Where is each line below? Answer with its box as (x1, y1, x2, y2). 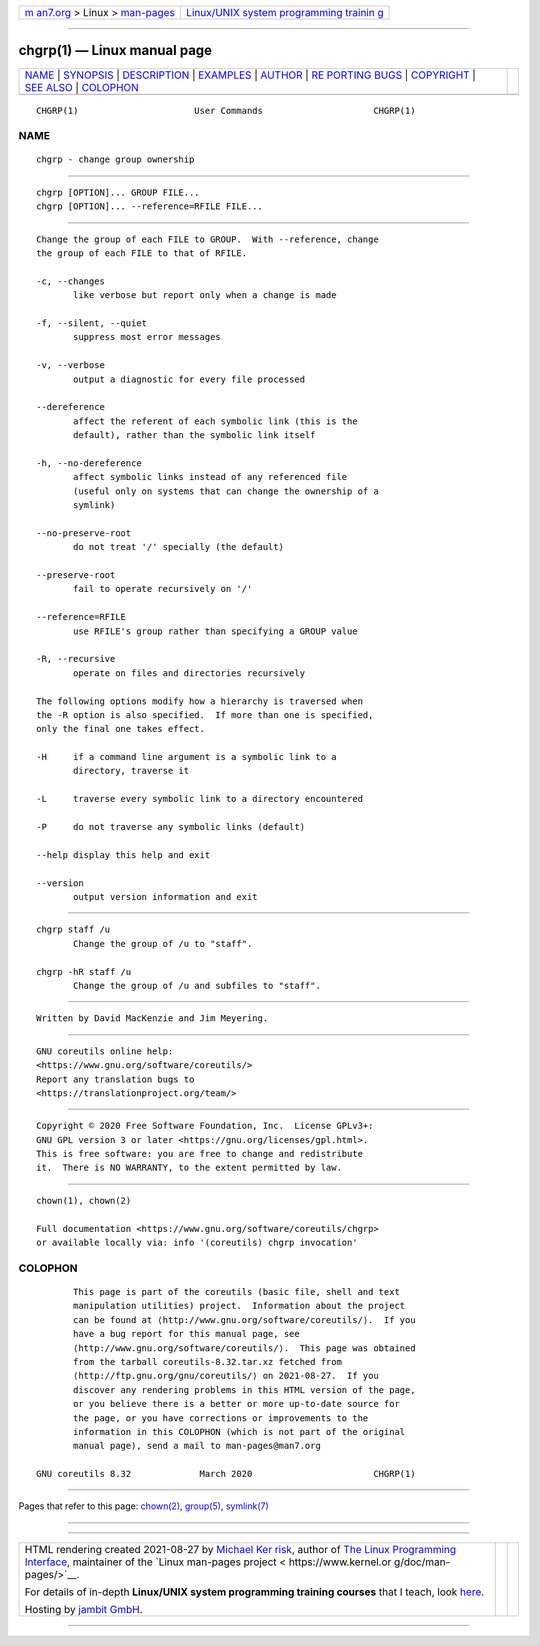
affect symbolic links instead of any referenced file (73, 471, 348, 483)
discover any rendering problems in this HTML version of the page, (73, 1384, 416, 1395)
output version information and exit (73, 891, 259, 902)
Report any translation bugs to (36, 1073, 195, 1085)
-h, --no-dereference (36, 457, 142, 469)
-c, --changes (36, 275, 105, 287)
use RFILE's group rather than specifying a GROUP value (73, 625, 359, 637)
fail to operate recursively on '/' (73, 583, 253, 595)
